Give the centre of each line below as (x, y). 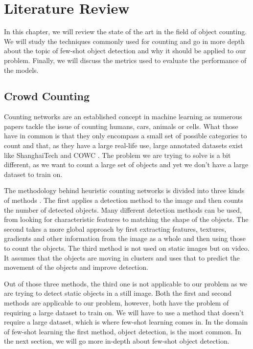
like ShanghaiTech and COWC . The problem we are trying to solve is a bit (117, 155)
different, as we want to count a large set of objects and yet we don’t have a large (126, 164)
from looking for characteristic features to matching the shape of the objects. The (126, 219)
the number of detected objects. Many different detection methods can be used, (123, 209)
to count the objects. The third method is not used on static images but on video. (127, 248)
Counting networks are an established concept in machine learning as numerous (123, 117)
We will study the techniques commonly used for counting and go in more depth (124, 41)
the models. (21, 70)
